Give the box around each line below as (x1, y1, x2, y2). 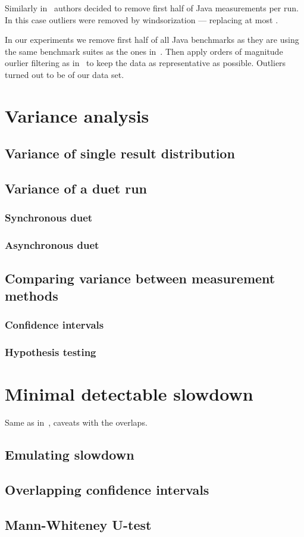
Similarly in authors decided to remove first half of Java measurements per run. (5, 2, 299, 14)
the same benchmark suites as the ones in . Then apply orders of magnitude (5, 45, 283, 57)
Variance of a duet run (5, 179, 148, 198)
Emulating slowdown (5, 445, 134, 464)
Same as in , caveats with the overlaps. (5, 416, 148, 429)
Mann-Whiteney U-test (5, 515, 152, 533)
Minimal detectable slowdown (5, 382, 253, 406)
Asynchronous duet (5, 238, 99, 252)
